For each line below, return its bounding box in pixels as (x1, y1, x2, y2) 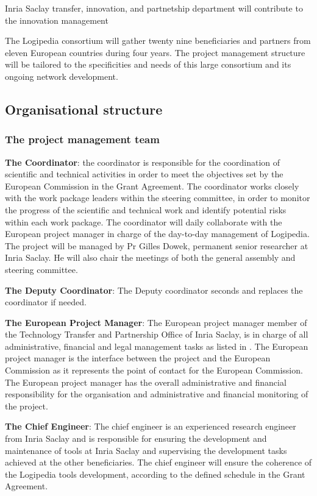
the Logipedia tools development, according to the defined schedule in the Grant (5, 467, 305, 480)
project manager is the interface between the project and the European (5, 352, 271, 364)
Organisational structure (5, 99, 163, 118)
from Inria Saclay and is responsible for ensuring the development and (5, 432, 267, 445)
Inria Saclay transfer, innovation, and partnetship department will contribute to (5, 2, 303, 14)
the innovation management (5, 13, 109, 26)
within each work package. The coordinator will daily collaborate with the (5, 215, 282, 228)
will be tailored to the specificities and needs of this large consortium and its (5, 58, 291, 71)
